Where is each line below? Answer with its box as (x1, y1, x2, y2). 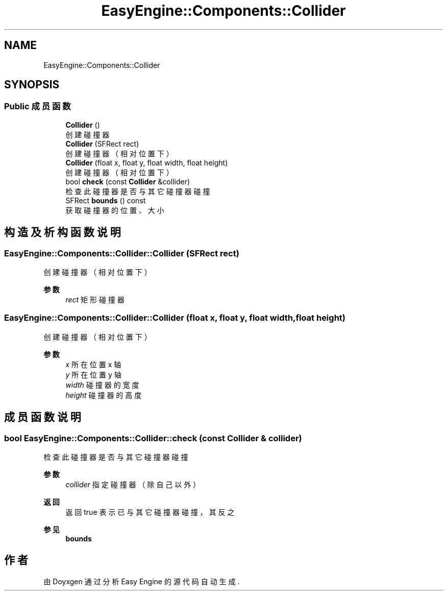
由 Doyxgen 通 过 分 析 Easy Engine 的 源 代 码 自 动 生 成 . (43, 577, 240, 586)
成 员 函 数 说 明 (4, 411, 81, 424)
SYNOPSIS (4, 78, 60, 91)
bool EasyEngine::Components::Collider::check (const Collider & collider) (4, 433, 302, 443)
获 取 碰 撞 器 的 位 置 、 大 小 (65, 205, 164, 215)
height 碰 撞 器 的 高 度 (65, 390, 142, 399)
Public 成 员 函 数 (4, 101, 71, 112)
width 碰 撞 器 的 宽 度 (65, 380, 139, 389)
